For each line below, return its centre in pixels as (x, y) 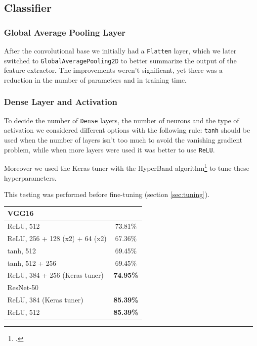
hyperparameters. (30, 177)
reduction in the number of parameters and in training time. (95, 79)
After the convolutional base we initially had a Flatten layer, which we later (120, 50)
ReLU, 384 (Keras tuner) (45, 300)
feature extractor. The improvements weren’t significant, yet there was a (113, 70)
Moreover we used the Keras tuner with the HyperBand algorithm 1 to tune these (127, 167)
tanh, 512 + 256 (32, 263)
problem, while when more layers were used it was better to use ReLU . (109, 149)
